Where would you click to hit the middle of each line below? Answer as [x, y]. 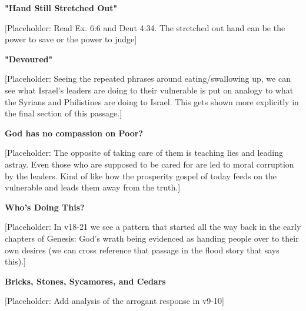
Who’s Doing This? [45, 207]
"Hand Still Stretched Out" [61, 8]
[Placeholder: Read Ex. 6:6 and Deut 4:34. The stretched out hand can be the [145, 27]
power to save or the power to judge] [71, 39]
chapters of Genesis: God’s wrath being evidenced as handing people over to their [152, 238]
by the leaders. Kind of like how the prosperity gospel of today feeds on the [141, 175]
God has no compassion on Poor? [74, 133]
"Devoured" [29, 58]
